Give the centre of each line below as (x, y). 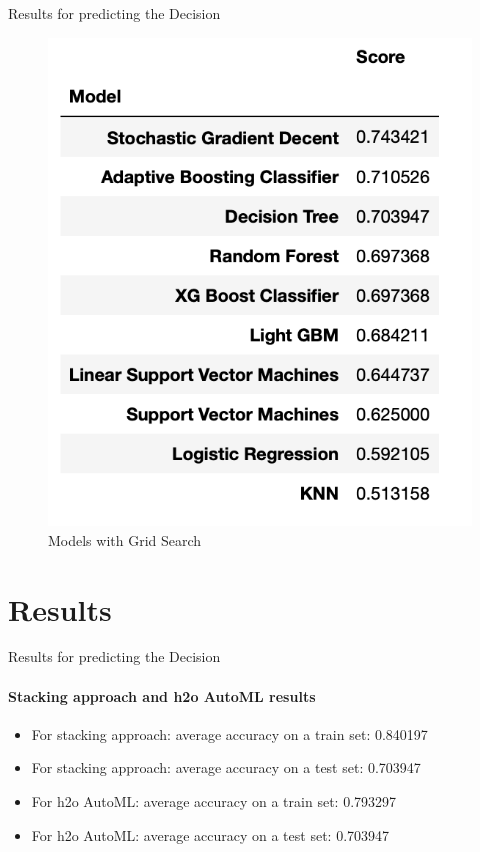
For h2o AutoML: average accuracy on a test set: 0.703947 (210, 834)
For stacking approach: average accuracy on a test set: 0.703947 (226, 767)
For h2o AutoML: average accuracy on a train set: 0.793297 (214, 801)
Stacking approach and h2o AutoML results (162, 695)
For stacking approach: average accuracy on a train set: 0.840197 (229, 733)
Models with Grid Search (125, 539)
